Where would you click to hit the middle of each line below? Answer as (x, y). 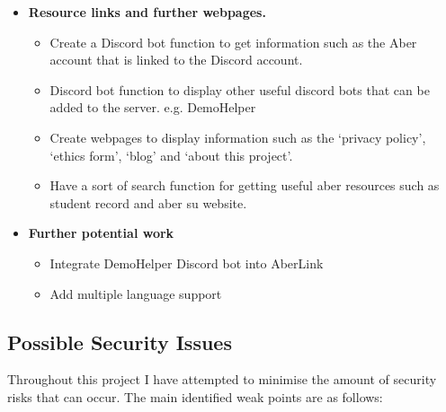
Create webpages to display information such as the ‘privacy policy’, (238, 137)
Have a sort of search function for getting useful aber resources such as (245, 185)
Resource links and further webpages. (147, 12)
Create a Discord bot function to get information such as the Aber (233, 42)
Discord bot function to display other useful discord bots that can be (240, 89)
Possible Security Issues (120, 342)
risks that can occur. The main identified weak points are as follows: (195, 396)
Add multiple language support (136, 293)
